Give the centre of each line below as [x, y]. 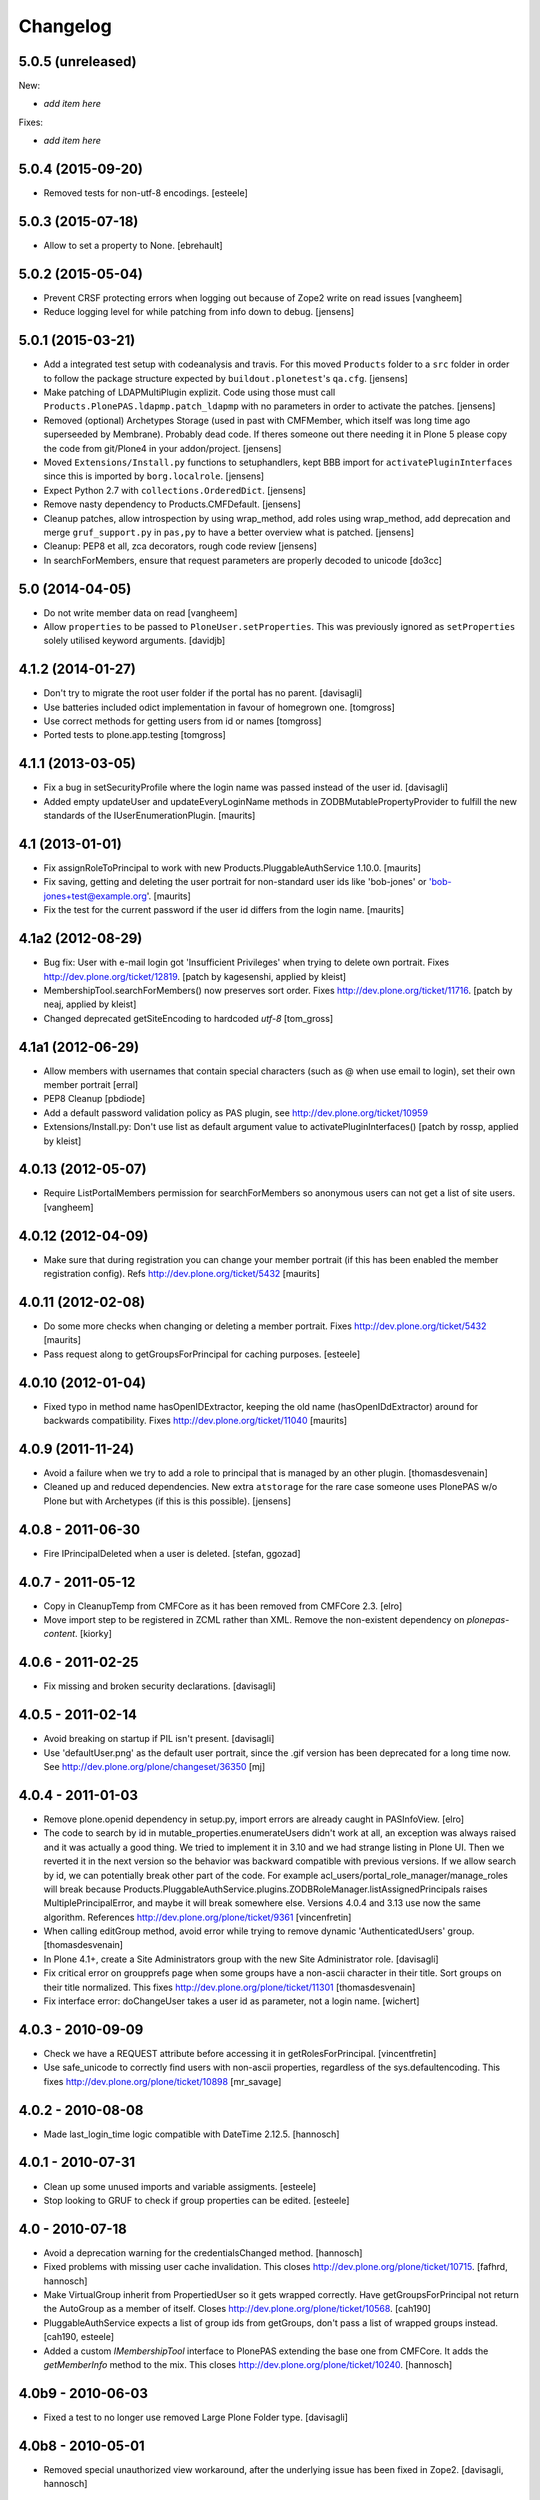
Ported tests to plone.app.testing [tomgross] [135, 735]
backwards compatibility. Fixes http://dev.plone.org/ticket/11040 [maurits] [195, 1421]
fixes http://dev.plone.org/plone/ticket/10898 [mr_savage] [162, 2081]
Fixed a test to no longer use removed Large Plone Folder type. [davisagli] [196, 2417]
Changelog [65, 26]
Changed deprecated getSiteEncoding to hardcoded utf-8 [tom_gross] [188, 1018]
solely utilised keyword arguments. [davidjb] [134, 641]
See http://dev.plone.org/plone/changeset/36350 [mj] [154, 1767]
